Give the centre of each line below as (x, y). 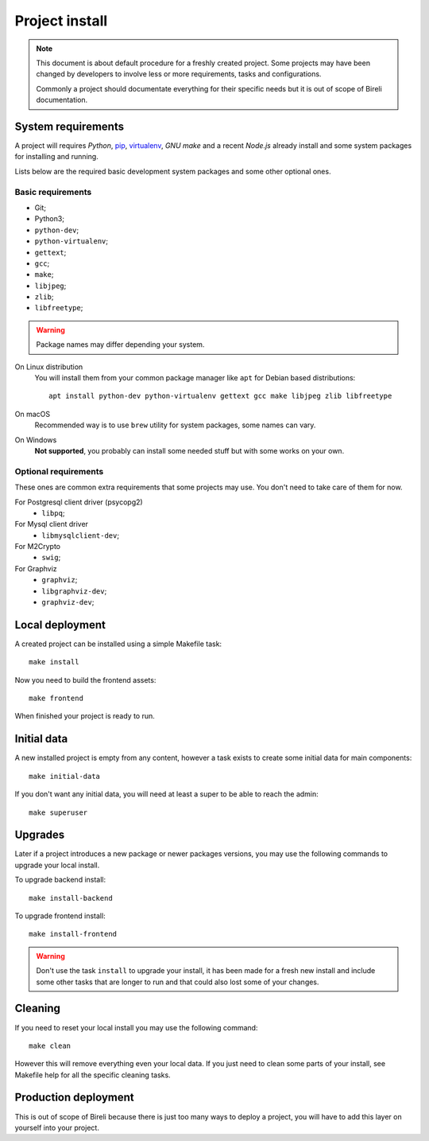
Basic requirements (53, 192)
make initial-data (65, 776)
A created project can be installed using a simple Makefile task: (118, 644)
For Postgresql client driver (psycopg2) (79, 502)
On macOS (33, 414)
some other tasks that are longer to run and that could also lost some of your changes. (178, 982)
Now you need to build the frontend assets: (85, 680)
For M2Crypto (38, 547)
